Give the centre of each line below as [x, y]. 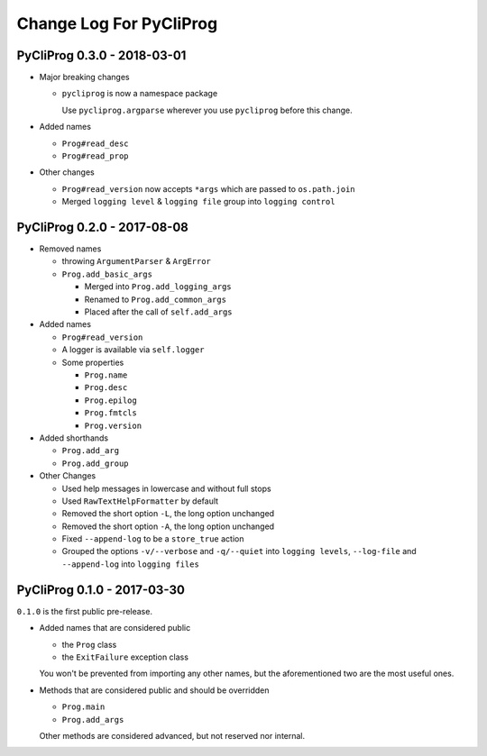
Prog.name [106, 375]
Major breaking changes [84, 77]
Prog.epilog [110, 400]
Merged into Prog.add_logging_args [158, 287]
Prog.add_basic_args [107, 274]
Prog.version [113, 425]
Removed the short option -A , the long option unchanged [168, 526]
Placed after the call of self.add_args [159, 312]
